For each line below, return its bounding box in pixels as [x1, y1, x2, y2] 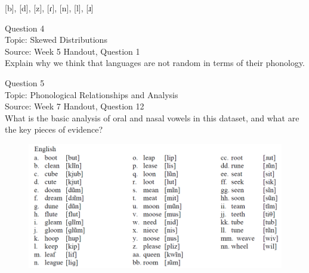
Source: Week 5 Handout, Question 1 [5, 45, 140, 57]
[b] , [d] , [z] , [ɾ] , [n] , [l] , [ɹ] [5, 2, 94, 14]
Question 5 [5, 76, 45, 89]
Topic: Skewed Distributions [5, 33, 107, 46]
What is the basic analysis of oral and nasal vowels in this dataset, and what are [5, 111, 299, 124]
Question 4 [5, 21, 45, 34]
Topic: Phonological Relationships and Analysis [5, 88, 178, 101]
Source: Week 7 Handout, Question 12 [5, 100, 144, 112]
